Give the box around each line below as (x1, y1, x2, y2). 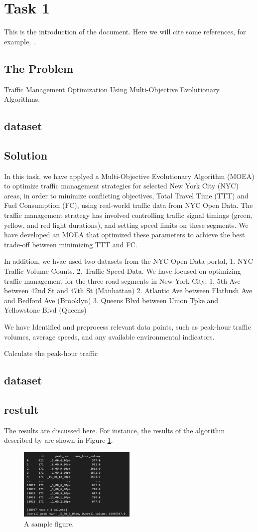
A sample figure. (24, 518, 74, 529)
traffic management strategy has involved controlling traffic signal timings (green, (4, 210, 253, 220)
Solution (4, 147, 48, 163)
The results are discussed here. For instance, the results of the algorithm (4, 425, 225, 435)
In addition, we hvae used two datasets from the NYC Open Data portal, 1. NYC (4, 256, 253, 266)
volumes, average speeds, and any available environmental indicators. (4, 331, 215, 342)
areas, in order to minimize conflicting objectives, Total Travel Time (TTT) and (4, 190, 249, 200)
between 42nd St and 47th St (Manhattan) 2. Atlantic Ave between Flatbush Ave (4, 285, 253, 296)
